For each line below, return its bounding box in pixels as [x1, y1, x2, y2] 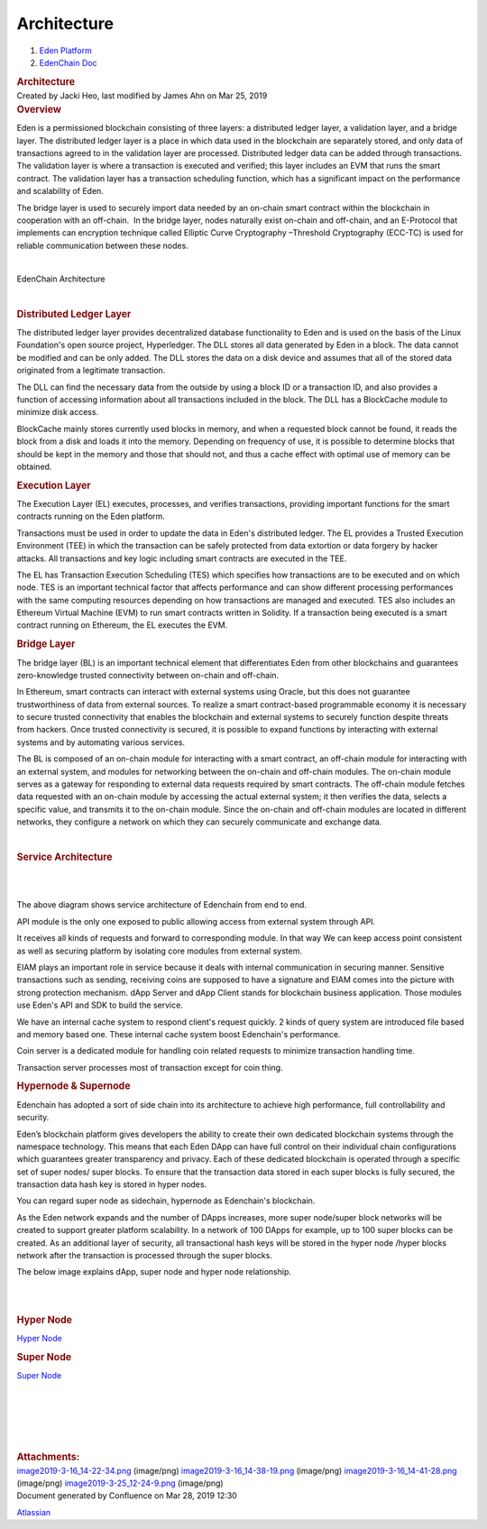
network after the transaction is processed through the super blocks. [16, 1250, 272, 1261]
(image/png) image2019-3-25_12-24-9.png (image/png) [16, 1478, 225, 1488]
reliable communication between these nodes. [16, 240, 188, 251]
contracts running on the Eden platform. [16, 511, 166, 522]
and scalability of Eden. [16, 186, 104, 197]
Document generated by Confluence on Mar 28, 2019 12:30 [16, 1490, 238, 1501]
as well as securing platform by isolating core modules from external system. [16, 945, 302, 956]
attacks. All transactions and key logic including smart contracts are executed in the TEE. [16, 553, 347, 564]
